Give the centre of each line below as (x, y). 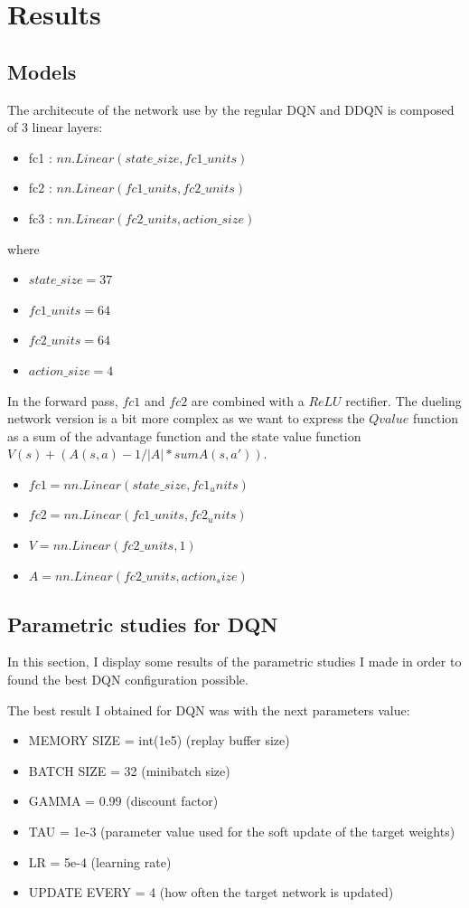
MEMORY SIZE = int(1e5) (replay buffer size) (159, 740)
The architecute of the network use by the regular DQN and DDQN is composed (231, 109)
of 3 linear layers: (55, 127)
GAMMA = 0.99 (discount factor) (123, 801)
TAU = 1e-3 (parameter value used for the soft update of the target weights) (242, 832)
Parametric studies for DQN (143, 624)
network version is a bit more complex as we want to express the (186, 418)
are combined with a (248, 400)
